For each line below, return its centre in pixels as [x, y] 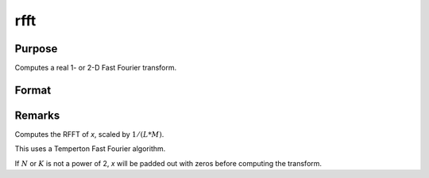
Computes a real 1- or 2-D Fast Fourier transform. [96, 68]
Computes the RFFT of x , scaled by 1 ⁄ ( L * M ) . [89, 134]
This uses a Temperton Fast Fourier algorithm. [90, 149]
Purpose [36, 49]
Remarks [37, 115]
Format [33, 90]
